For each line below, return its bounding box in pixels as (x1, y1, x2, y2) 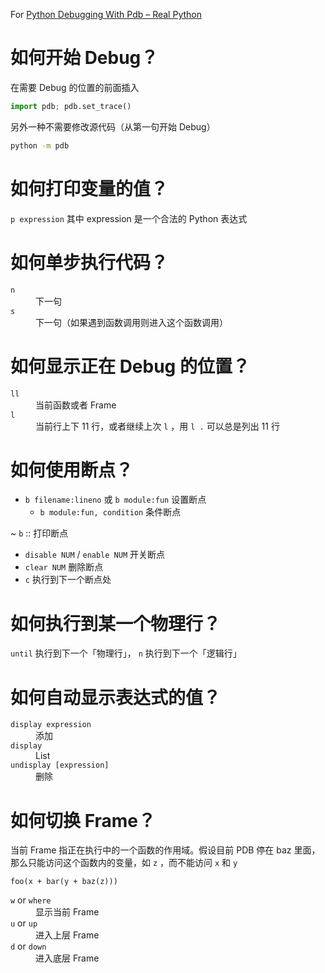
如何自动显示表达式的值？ (10, 686, 222, 709)
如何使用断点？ (10, 459, 134, 481)
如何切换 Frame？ (10, 809, 157, 832)
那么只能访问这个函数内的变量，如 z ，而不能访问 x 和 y (10, 857, 238, 869)
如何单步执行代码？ (10, 251, 169, 274)
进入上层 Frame (35, 929, 100, 941)
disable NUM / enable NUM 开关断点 (24, 549, 165, 561)
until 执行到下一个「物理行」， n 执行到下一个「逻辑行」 (10, 647, 242, 659)
